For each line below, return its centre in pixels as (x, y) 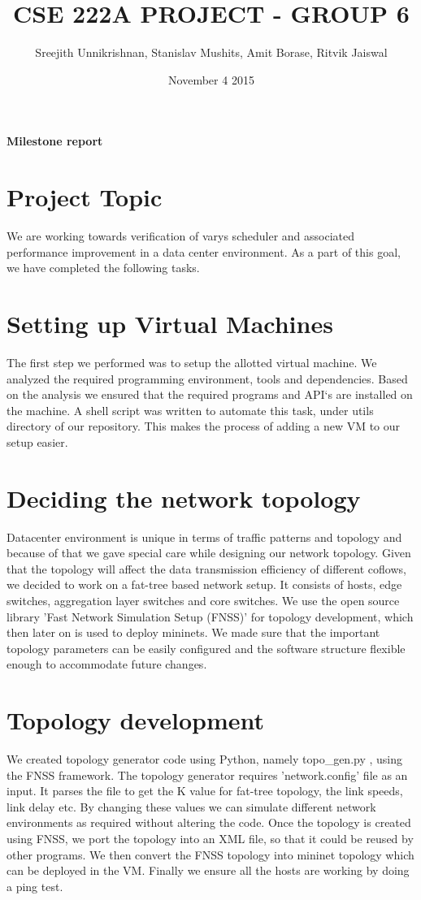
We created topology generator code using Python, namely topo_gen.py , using (205, 759)
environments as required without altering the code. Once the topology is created (209, 822)
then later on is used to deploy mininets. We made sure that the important (193, 632)
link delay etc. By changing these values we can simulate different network (191, 806)
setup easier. (37, 441)
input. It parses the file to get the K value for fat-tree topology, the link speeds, (205, 791)
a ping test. (35, 886)
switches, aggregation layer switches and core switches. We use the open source (203, 600)
